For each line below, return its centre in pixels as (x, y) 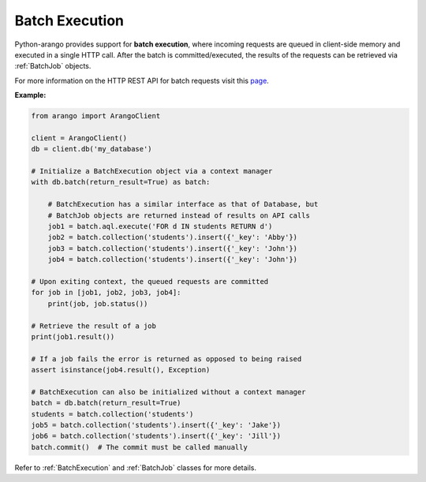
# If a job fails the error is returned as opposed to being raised (166, 359)
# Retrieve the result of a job (94, 326)
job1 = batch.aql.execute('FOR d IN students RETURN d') (160, 226)
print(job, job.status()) (98, 303)
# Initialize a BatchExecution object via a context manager (152, 171)
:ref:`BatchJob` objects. (53, 66)
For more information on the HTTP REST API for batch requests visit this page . (142, 80)
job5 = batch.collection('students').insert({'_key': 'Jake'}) (156, 425)
